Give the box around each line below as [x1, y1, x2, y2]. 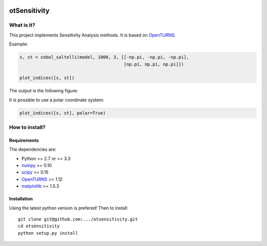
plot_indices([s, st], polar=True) [19, 110, 106, 116]
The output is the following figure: [9, 88, 79, 94]
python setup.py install [18, 230, 78, 236]
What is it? [9, 22, 36, 29]
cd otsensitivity [18, 223, 60, 229]
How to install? [9, 124, 45, 131]
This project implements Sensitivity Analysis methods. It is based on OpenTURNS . [9, 32, 176, 38]
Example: [9, 41, 28, 47]
